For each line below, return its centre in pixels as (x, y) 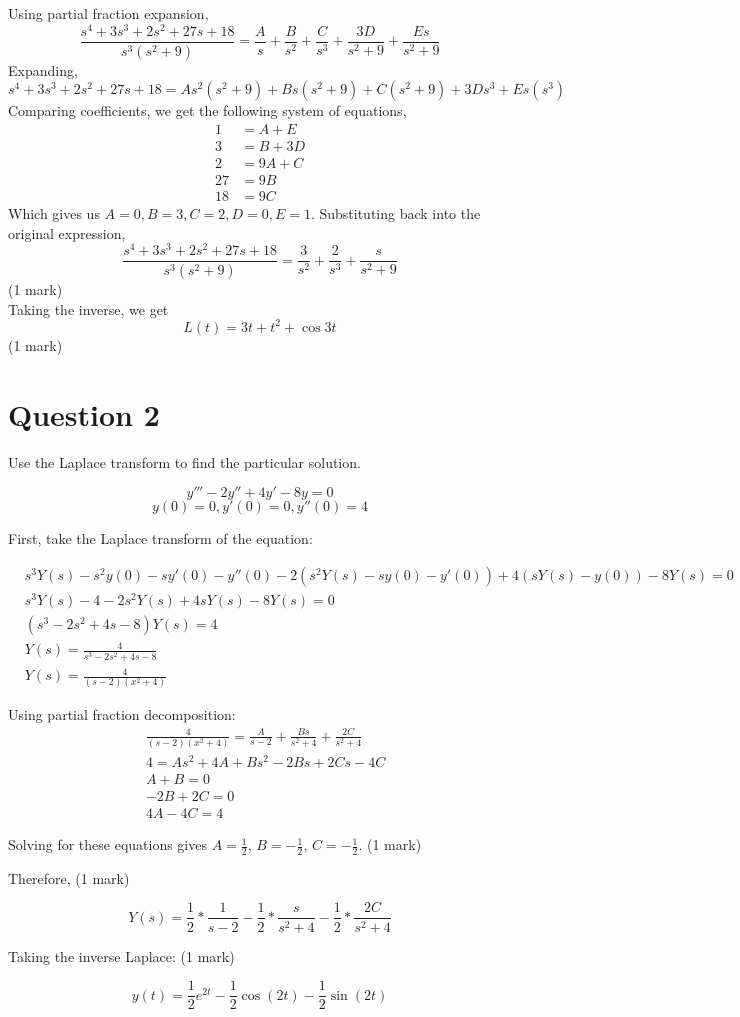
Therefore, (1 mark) (69, 877)
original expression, (67, 232)
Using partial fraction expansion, (108, 13)
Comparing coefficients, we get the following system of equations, (207, 110)
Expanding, (43, 69)
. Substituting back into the (395, 212)
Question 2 (84, 413)
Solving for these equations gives (107, 844)
